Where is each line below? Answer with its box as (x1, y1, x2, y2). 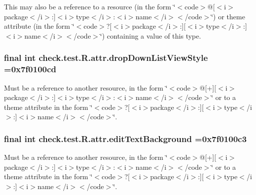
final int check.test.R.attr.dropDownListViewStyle (4, 51, 208, 64)
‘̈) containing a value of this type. (100, 30, 201, 41)
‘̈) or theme (211, 11, 245, 21)
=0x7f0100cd (4, 63, 56, 75)
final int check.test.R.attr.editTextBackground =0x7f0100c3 (4, 132, 247, 145)
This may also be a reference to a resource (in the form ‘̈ (4, 1, 176, 11)
